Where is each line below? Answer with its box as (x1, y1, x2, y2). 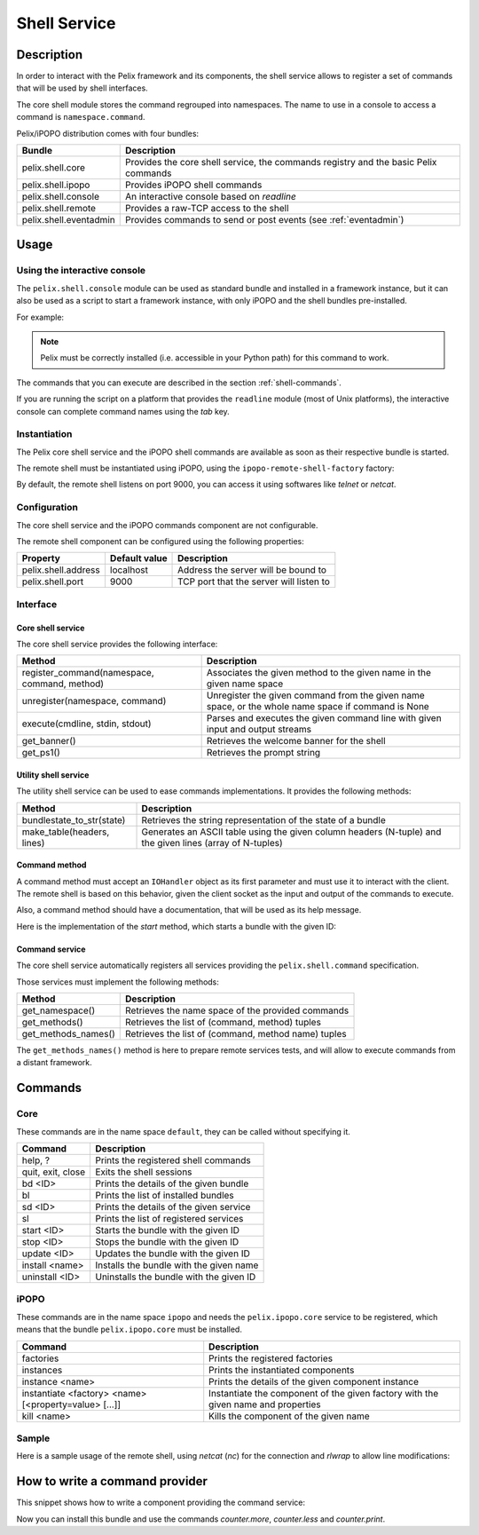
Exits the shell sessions (94, 1166, 192, 1178)
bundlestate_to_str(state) (21, 813, 126, 826)
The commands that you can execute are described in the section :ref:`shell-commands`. (16, 377, 342, 388)
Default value (109, 552, 168, 565)
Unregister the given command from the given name (206, 689, 425, 701)
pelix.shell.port (21, 575, 84, 588)
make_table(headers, (21, 826, 110, 838)
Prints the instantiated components (208, 1364, 355, 1376)
